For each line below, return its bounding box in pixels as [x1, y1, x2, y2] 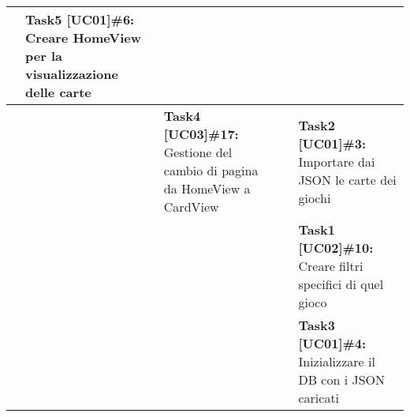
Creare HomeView [25, 28, 141, 47]
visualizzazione [25, 65, 118, 83]
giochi [298, 188, 331, 207]
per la [25, 47, 62, 65]
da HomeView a [163, 179, 251, 197]
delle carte [25, 83, 91, 101]
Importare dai [298, 152, 375, 171]
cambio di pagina [163, 161, 259, 179]
